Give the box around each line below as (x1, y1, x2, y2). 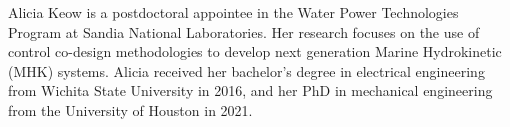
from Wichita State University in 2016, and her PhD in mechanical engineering (8, 80, 493, 101)
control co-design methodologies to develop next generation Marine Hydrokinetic (8, 41, 502, 62)
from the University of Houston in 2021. (8, 99, 253, 120)
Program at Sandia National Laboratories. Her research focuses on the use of (8, 21, 480, 42)
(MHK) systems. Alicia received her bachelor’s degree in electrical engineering (8, 60, 485, 81)
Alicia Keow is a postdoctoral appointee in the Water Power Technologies (8, 2, 459, 22)
